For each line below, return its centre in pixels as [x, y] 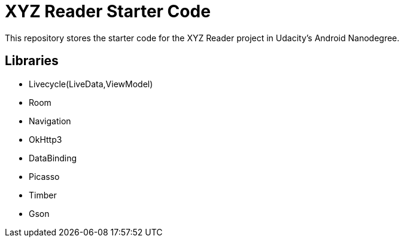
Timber [43, 195]
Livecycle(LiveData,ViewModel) [91, 84]
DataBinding [53, 158]
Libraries [32, 61]
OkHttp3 [45, 139]
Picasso [44, 176]
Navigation [50, 121]
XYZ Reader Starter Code [108, 11]
